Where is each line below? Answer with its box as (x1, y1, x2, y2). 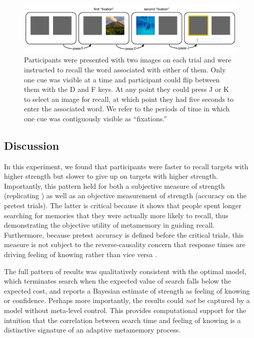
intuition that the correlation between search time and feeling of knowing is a (4, 315, 241, 325)
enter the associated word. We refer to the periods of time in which (24, 103, 230, 114)
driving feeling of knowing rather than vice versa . (4, 249, 157, 260)
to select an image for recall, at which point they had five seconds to (24, 93, 234, 104)
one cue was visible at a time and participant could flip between (24, 74, 220, 84)
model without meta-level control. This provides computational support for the (4, 305, 246, 315)
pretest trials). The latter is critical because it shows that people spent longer (4, 200, 241, 211)
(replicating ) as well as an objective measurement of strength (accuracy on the (4, 190, 246, 201)
